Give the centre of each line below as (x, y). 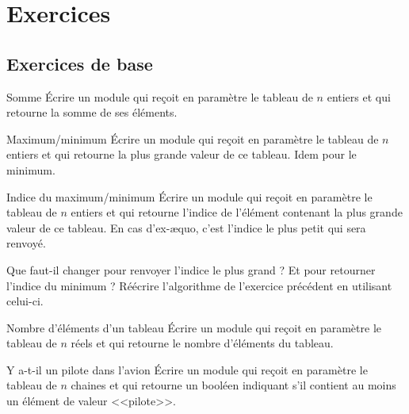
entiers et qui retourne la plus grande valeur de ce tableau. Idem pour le (182, 154)
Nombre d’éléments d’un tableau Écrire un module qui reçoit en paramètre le (194, 327)
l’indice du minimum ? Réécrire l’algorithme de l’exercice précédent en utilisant (199, 285)
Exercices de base (80, 63)
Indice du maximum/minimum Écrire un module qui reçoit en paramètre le (189, 196)
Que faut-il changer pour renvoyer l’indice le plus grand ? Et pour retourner (191, 269)
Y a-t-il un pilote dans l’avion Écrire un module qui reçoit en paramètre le (187, 369)
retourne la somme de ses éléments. (92, 112)
